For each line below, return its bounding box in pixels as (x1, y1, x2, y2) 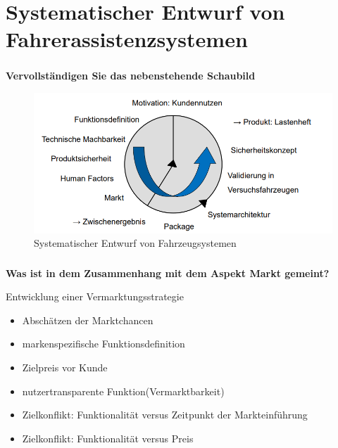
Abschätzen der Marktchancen (22, 312, 154, 327)
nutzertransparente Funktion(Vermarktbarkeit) (22, 383, 225, 398)
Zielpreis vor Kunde (22, 360, 108, 375)
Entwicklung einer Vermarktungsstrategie (6, 289, 184, 304)
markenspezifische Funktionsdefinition (22, 336, 185, 351)
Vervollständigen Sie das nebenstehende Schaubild (6, 68, 256, 83)
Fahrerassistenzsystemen (6, 25, 248, 53)
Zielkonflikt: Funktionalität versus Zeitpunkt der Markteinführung (22, 407, 308, 422)
